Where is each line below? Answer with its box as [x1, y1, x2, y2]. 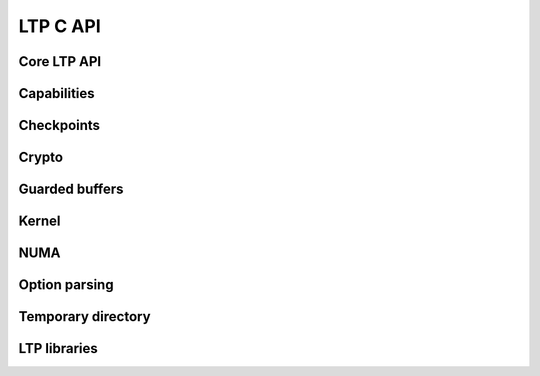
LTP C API [18, 15, 102, 37]
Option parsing [18, 276, 114, 294]
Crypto [18, 149, 64, 166]
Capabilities [18, 85, 95, 102]
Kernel [18, 213, 61, 230]
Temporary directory [18, 308, 151, 325]
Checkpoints [18, 117, 100, 134]
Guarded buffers [18, 181, 124, 198]
